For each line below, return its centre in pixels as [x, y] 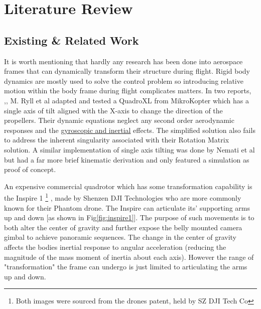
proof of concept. [30, 169]
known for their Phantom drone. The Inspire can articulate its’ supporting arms [127, 207]
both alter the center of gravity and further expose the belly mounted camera [123, 227]
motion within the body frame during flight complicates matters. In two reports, [128, 91]
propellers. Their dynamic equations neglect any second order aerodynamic [119, 120]
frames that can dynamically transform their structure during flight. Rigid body [127, 71]
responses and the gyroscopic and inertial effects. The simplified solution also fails [130, 130]
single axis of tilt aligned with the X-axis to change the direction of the [113, 110]
